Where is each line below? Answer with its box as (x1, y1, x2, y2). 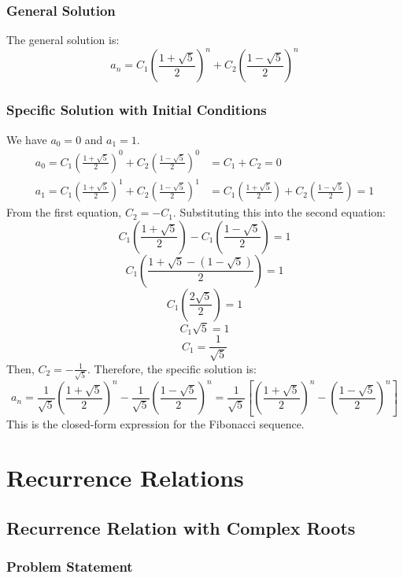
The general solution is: (6, 31, 120, 48)
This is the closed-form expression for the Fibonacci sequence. (6, 415, 305, 432)
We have (6, 131, 47, 147)
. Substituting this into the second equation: (172, 204, 386, 220)
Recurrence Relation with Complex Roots (6, 515, 356, 539)
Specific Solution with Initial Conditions (6, 100, 267, 120)
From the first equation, (6, 204, 122, 220)
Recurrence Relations (6, 461, 244, 494)
